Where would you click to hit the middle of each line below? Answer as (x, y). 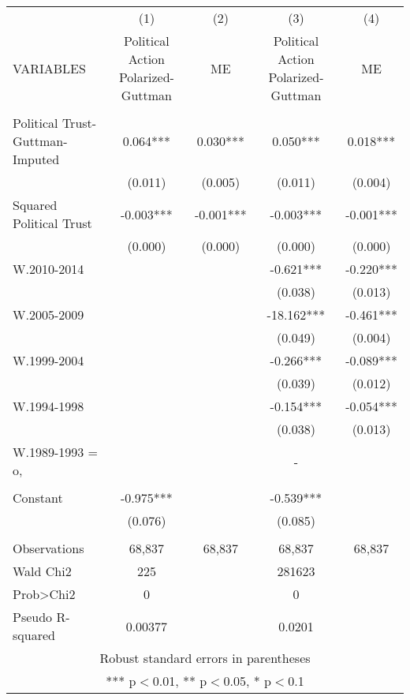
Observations (48, 548)
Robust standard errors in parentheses (205, 658)
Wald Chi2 (42, 571)
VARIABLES (49, 68)
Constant (38, 498)
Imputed (36, 159)
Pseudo (33, 617)
